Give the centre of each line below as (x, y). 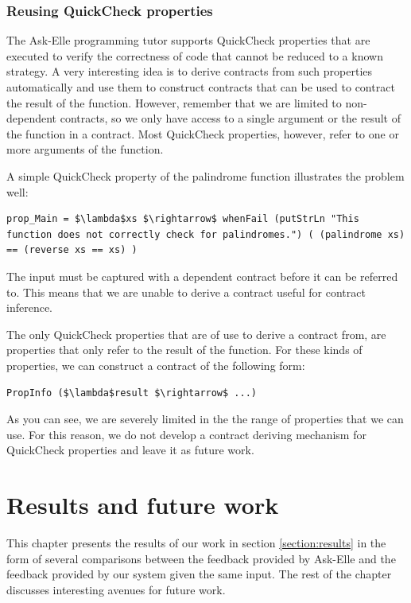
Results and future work (143, 505)
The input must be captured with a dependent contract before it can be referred (202, 276)
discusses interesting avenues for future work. (116, 589)
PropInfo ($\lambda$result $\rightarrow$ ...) (132, 393)
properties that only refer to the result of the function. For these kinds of (184, 350)
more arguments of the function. (85, 149)
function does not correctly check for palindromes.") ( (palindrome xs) (206, 234)
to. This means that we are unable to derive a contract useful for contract (186, 292)
